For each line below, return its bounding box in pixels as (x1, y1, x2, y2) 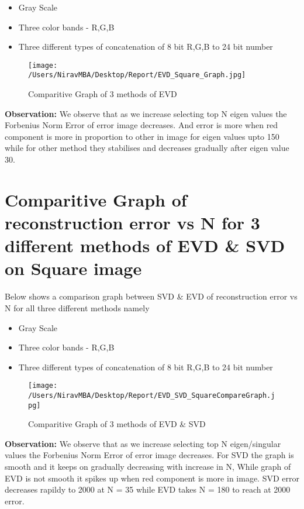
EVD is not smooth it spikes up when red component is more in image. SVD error (5, 472, 299, 484)
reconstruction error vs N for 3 (5, 211, 260, 235)
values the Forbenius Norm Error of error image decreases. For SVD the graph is (5, 449, 294, 461)
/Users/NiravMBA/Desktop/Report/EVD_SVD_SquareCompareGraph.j (28, 391, 275, 400)
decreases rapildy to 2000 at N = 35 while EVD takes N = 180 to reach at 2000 (5, 483, 291, 496)
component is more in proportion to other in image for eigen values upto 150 (5, 130, 279, 142)
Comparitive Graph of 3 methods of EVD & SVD (28, 418, 206, 430)
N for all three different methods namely (5, 301, 150, 314)
